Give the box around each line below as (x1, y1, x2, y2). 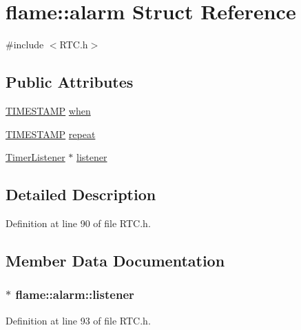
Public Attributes (6, 71, 134, 93)
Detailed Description (6, 184, 156, 205)
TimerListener (6, 150, 65, 164)
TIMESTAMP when (6, 103, 91, 117)
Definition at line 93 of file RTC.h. (6, 313, 151, 327)
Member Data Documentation (6, 249, 225, 271)
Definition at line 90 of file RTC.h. (6, 215, 151, 230)
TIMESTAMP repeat (6, 126, 96, 141)
